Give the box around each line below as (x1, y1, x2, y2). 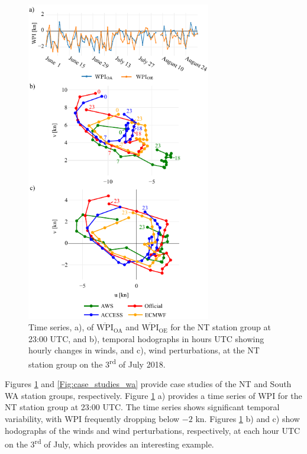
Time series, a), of (28, 321, 94, 333)
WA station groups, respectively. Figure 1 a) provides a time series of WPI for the (5, 389, 302, 401)
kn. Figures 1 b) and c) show (195, 412, 300, 424)
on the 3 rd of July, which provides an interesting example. (5, 436, 214, 450)
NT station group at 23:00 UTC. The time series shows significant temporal (5, 401, 280, 413)
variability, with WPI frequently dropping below (5, 412, 180, 424)
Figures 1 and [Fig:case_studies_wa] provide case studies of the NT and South (5, 378, 292, 390)
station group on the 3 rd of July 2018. (28, 356, 166, 370)
